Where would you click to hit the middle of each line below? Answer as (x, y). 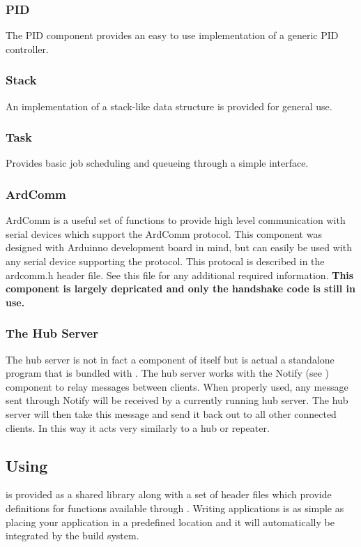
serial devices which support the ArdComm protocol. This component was (164, 233)
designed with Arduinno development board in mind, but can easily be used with (179, 247)
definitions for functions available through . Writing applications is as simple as (175, 508)
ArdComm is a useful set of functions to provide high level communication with (176, 220)
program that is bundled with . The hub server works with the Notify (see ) (168, 373)
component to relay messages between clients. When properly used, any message (177, 386)
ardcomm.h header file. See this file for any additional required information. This (180, 275)
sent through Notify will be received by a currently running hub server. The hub (177, 400)
